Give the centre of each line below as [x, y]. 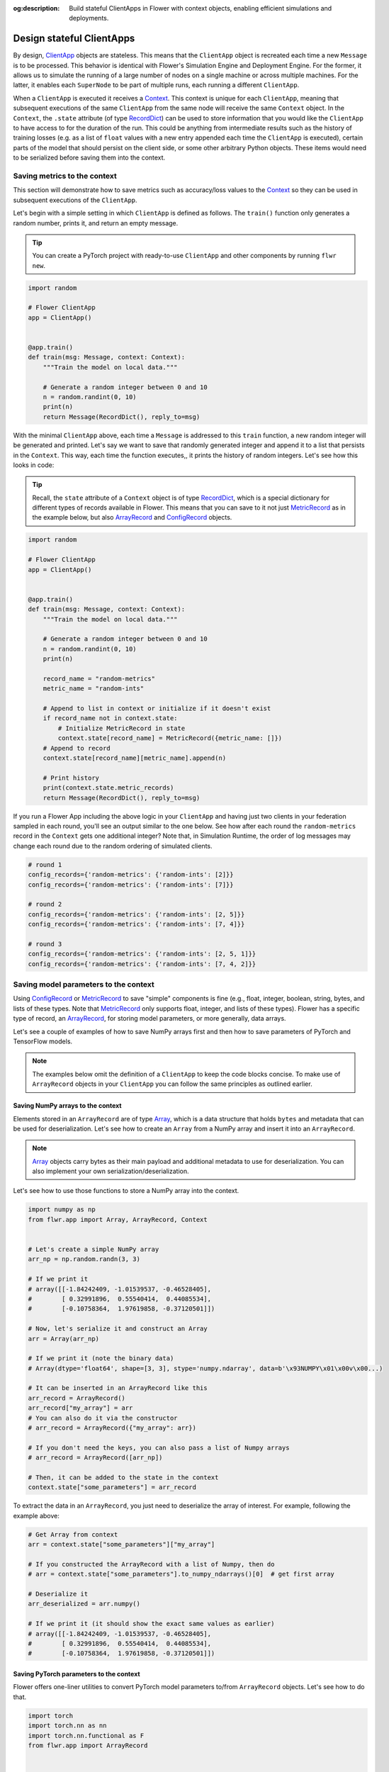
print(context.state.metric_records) [108, 788]
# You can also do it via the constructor [103, 1418]
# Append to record [77, 748]
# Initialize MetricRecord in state [122, 728]
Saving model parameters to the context [84, 985]
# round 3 [45, 944]
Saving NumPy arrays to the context [67, 1106]
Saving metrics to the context [65, 176]
